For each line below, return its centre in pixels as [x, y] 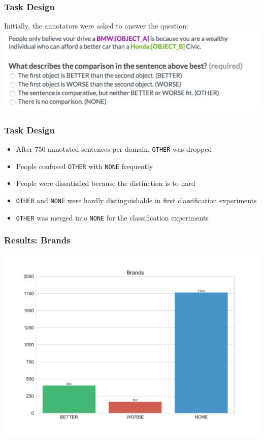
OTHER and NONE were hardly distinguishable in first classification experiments [136, 200]
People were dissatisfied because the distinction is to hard [106, 183]
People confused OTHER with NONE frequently [85, 166]
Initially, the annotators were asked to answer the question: [96, 26]
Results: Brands [37, 240]
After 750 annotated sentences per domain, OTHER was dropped [114, 149]
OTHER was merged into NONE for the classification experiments [112, 217]
